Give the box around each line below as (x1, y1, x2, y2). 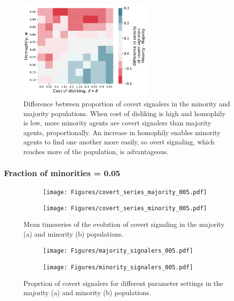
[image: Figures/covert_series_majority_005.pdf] (43, 188, 207, 196)
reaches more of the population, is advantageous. (23, 146, 169, 156)
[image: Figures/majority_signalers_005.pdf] (43, 247, 193, 255)
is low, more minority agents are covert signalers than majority (23, 118, 212, 128)
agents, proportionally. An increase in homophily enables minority (23, 127, 221, 137)
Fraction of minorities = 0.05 (4, 167, 120, 179)
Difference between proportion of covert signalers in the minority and (23, 98, 230, 108)
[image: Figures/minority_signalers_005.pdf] (43, 263, 193, 271)
